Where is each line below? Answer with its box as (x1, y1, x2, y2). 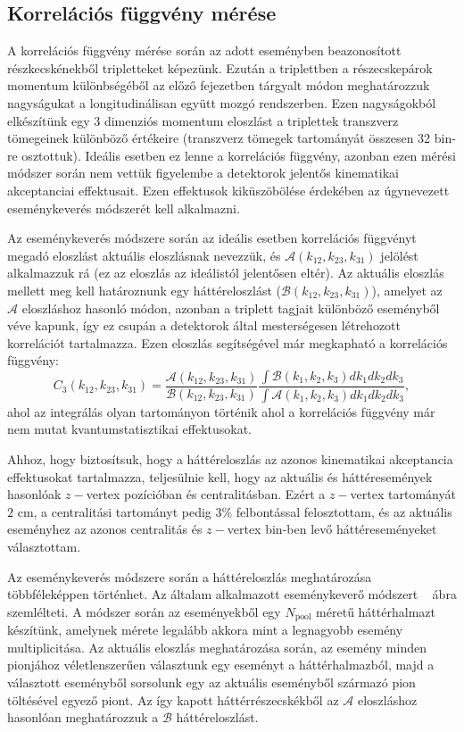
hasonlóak (7, 485, 62, 503)
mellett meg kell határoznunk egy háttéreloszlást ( (7, 280, 282, 299)
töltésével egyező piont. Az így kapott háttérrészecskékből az (7, 690, 339, 709)
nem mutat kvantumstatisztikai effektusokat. (7, 420, 252, 438)
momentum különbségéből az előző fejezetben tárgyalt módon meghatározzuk (7, 76, 430, 95)
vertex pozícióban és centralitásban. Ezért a (86, 485, 326, 503)
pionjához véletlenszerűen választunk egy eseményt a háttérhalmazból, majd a (7, 655, 435, 674)
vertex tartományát (350, 485, 456, 503)
